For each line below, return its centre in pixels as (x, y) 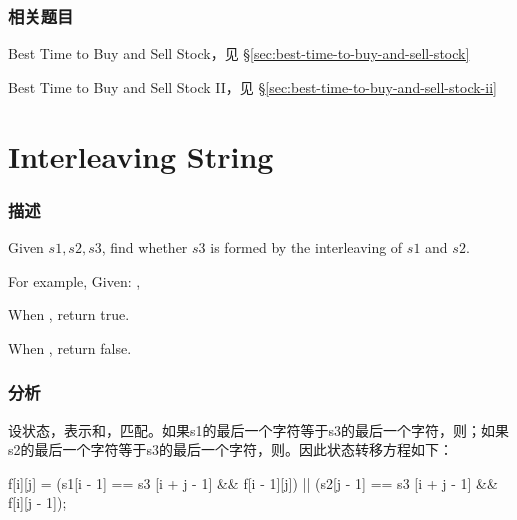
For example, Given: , (74, 280)
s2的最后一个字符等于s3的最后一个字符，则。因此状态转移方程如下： (231, 449)
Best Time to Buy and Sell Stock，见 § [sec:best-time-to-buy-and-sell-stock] (239, 53)
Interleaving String (141, 155)
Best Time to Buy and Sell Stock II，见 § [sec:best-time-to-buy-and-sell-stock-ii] (252, 86)
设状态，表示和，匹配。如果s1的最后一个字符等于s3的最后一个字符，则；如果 (259, 429)
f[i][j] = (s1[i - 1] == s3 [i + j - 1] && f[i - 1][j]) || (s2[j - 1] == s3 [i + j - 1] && (253, 482)
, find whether (144, 247)
